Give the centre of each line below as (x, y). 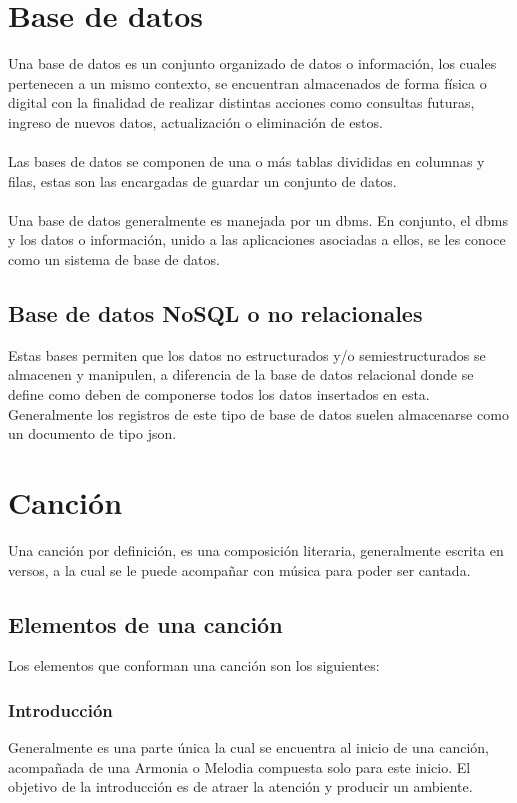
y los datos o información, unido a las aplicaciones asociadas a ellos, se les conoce (257, 239)
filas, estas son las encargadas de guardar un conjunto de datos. (202, 180)
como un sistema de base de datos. (114, 259)
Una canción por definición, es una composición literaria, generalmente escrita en (256, 549)
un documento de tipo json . (92, 433)
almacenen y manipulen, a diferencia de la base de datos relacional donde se (241, 374)
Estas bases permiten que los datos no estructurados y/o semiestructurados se (247, 354)
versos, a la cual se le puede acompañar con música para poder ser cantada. (239, 569)
